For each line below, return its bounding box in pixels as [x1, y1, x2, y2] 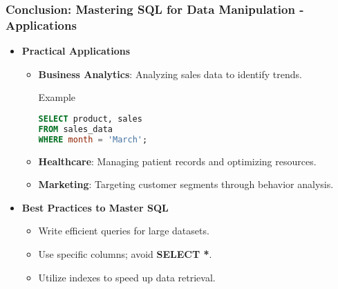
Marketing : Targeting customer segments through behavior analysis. [38, 177, 334, 192]
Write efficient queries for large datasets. [38, 223, 209, 238]
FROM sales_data [38, 124, 113, 134]
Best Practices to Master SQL [21, 200, 169, 214]
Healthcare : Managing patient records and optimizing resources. [38, 153, 317, 168]
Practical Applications [21, 44, 130, 58]
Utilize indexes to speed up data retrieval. [38, 270, 216, 284]
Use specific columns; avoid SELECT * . [38, 246, 212, 261]
